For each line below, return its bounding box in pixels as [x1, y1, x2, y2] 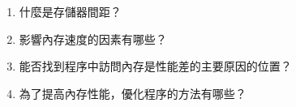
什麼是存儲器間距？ [19, 3, 122, 19]
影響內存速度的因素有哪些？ [19, 30, 167, 47]
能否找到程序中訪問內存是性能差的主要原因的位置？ [19, 58, 292, 75]
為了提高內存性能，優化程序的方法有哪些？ [19, 84, 247, 101]
